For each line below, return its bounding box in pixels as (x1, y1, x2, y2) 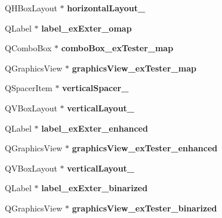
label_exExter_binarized (41, 182, 148, 194)
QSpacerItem (5, 82, 53, 94)
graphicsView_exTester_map (72, 61, 196, 74)
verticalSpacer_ (62, 82, 129, 94)
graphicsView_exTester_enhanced (72, 142, 218, 154)
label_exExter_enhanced (41, 122, 148, 134)
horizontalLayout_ (67, 2, 146, 14)
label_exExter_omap (41, 21, 132, 34)
